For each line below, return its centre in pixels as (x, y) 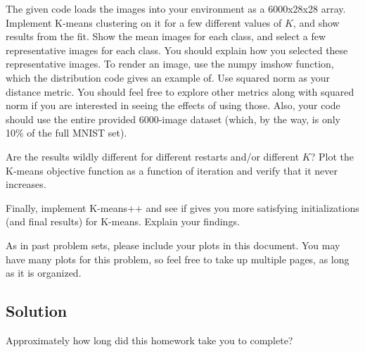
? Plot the (332, 156)
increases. (26, 184)
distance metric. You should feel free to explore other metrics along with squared (180, 91)
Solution (37, 311)
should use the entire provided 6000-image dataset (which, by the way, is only (173, 119)
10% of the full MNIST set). (66, 133)
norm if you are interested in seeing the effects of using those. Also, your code (173, 105)
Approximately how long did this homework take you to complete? (149, 340)
